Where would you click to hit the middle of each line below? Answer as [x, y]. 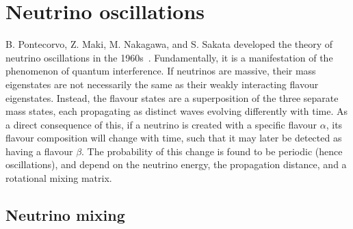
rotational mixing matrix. [59, 178]
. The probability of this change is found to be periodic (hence [212, 151]
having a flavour [39, 151]
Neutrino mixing [65, 215]
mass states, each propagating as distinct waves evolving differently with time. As [176, 111]
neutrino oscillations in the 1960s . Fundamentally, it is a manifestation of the [169, 57]
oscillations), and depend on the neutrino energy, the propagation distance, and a [176, 164]
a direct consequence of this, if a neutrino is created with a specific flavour [161, 124]
